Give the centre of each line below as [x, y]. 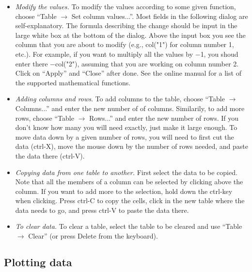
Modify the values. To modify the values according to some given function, [126, 6]
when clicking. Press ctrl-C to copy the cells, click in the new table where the [130, 200]
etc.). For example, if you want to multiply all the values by [104, 54]
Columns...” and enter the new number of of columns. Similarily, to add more [130, 108]
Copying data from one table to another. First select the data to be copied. [126, 172]
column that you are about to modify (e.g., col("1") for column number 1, [125, 44]
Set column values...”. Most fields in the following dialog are [160, 16]
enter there [31, 63]
